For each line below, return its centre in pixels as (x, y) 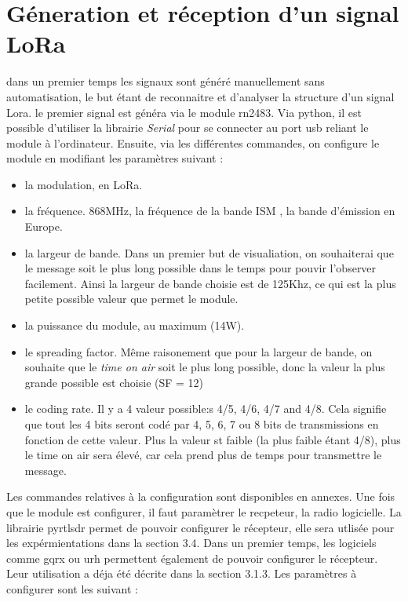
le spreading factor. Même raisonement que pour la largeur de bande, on (199, 351)
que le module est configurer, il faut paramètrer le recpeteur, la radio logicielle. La (204, 511)
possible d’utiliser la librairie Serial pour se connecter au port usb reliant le (188, 128)
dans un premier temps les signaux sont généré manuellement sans (166, 81)
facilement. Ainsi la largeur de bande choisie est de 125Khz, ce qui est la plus (210, 283)
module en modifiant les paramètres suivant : (115, 158)
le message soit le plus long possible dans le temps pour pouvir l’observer (200, 268)
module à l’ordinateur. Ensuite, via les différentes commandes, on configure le (193, 142)
